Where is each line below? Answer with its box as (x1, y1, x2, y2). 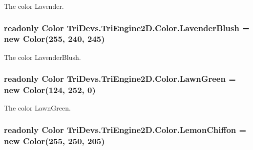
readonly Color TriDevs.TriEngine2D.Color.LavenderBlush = (4, 21, 250, 34)
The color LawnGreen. (4, 103, 71, 113)
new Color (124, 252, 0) (4, 84, 96, 96)
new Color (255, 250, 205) (4, 134, 105, 147)
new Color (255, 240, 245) (4, 33, 105, 45)
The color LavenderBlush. (4, 52, 81, 62)
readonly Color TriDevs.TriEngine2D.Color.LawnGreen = (4, 73, 236, 85)
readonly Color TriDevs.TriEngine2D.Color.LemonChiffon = (4, 123, 247, 135)
